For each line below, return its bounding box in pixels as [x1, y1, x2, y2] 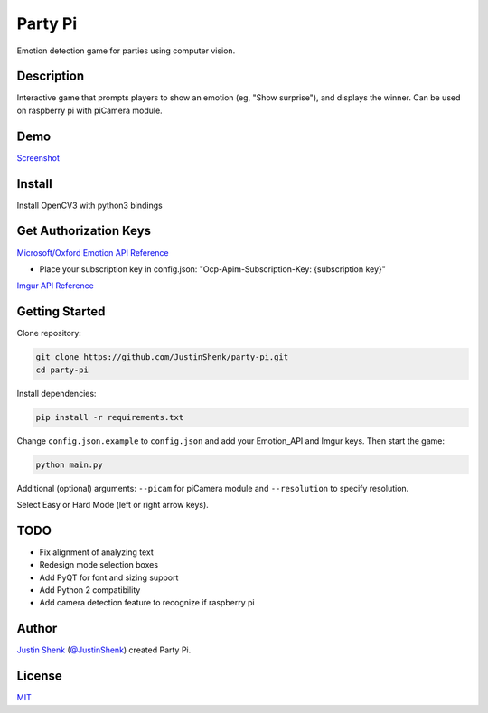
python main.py [35, 459, 103, 470]
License [16, 669, 62, 684]
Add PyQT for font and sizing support [39, 572, 179, 583]
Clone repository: [16, 328, 81, 339]
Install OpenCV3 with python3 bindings [16, 200, 163, 211]
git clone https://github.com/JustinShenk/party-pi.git [35, 352, 289, 362]
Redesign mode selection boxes [39, 559, 158, 570]
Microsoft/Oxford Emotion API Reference [16, 247, 169, 258]
